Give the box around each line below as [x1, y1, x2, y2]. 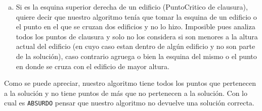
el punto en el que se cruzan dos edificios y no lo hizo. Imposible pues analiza [16, 21, 255, 32]
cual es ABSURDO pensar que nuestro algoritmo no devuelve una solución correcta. [4, 97, 254, 108]
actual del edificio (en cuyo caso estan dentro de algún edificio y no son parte [16, 41, 255, 51]
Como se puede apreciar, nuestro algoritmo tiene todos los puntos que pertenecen [4, 78, 256, 88]
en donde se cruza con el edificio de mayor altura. [16, 61, 169, 71]
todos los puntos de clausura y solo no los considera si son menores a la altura [16, 31, 258, 41]
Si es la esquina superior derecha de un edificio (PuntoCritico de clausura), [16, 2, 248, 12]
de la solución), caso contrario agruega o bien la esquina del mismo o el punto [16, 50, 257, 61]
